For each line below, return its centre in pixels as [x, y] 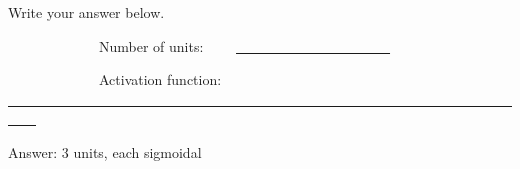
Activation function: [160, 79]
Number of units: [151, 45]
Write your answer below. [86, 12]
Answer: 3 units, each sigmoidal [105, 151]
